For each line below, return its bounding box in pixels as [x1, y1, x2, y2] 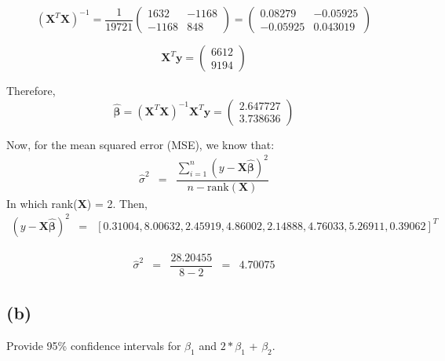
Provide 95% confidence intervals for [6, 337, 181, 354]
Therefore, [6, 82, 56, 98]
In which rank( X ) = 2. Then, [6, 195, 148, 211]
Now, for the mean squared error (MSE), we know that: [6, 136, 275, 152]
